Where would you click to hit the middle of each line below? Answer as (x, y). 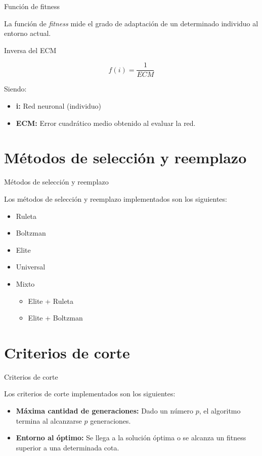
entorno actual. (28, 33)
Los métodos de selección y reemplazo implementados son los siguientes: (116, 198)
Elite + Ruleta (51, 301)
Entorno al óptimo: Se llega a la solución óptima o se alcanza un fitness (131, 438)
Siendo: (15, 89)
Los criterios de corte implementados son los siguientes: (90, 394)
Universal (31, 267)
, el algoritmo (220, 411)
